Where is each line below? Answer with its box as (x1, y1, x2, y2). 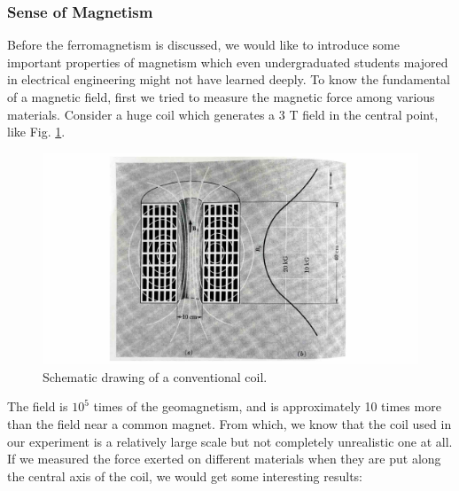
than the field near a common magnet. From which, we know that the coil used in (7, 415, 452, 433)
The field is (7, 397, 68, 416)
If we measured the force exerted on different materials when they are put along (7, 449, 441, 468)
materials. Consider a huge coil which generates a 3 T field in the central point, (7, 105, 439, 123)
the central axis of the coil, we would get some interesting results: (7, 466, 363, 485)
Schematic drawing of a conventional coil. (43, 367, 268, 386)
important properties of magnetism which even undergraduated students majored (7, 52, 448, 71)
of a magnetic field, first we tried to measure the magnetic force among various (7, 88, 435, 105)
